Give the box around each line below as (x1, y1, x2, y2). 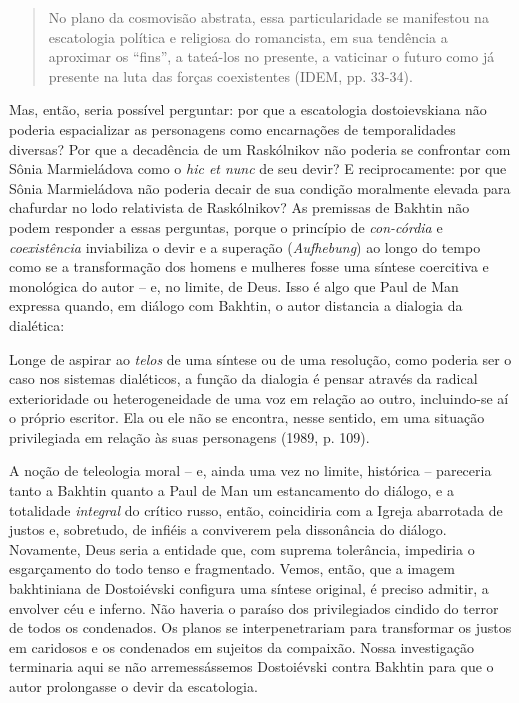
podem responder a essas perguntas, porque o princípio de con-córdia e (9, 216, 443, 237)
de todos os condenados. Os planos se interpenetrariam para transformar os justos (9, 617, 512, 638)
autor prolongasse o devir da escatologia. (9, 676, 258, 696)
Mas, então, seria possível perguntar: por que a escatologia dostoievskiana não (9, 99, 487, 120)
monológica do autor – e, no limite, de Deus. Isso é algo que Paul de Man (9, 275, 459, 296)
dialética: (9, 314, 65, 335)
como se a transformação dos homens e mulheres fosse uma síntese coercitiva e (9, 256, 489, 277)
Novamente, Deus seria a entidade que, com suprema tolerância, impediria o (9, 538, 475, 559)
